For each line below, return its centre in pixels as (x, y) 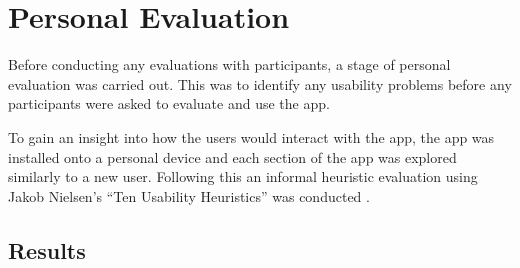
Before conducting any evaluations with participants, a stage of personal (229, 64)
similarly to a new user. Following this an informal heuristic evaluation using (243, 176)
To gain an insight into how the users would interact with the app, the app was (251, 136)
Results (47, 249)
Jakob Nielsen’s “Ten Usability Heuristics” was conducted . (189, 195)
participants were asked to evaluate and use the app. (169, 103)
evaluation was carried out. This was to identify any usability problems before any (260, 83)
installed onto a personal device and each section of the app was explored (232, 156)
